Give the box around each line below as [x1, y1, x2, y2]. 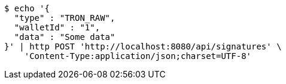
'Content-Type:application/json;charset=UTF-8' [24, 51, 252, 61]
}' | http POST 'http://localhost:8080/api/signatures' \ [4, 42, 282, 51]
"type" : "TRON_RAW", [14, 13, 115, 23]
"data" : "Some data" [14, 32, 115, 42]
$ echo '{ [4, 4, 50, 13]
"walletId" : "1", [14, 23, 101, 32]
